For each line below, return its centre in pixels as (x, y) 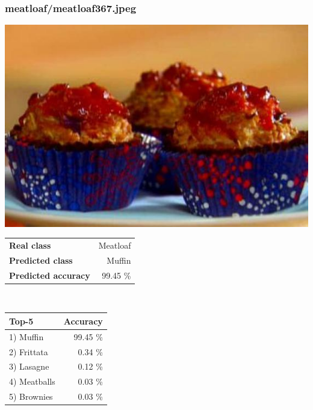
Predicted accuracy (50, 275)
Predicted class (41, 260)
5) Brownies (31, 396)
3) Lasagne (29, 366)
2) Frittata (29, 351)
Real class (30, 245)
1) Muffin (26, 336)
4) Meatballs (32, 381)
